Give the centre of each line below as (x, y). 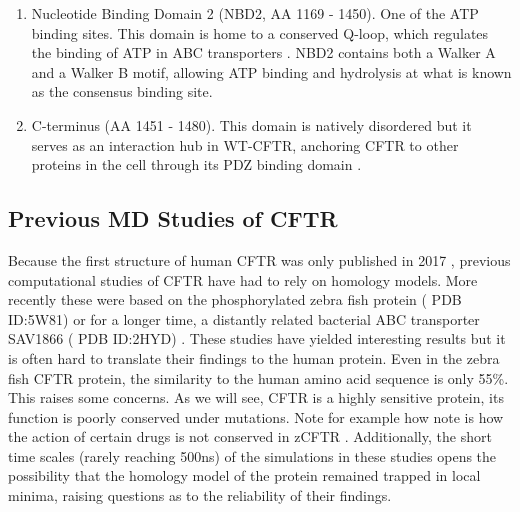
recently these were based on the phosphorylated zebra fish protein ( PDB (235, 299)
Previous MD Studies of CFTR (173, 218)
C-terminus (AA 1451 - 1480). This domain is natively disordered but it (251, 124)
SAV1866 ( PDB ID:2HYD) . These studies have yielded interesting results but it (257, 338)
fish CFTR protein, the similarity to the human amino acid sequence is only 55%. (258, 377)
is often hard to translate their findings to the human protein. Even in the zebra (254, 357)
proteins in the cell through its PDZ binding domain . (196, 164)
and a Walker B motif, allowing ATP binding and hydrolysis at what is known (271, 71)
